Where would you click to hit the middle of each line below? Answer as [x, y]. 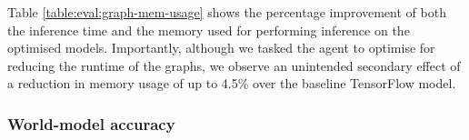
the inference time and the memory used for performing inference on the [209, 30]
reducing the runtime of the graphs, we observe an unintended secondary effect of [234, 65]
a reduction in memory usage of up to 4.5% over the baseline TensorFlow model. [232, 83]
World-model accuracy [91, 123]
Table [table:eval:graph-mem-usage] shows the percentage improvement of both [227, 12]
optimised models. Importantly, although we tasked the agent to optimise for [221, 48]
